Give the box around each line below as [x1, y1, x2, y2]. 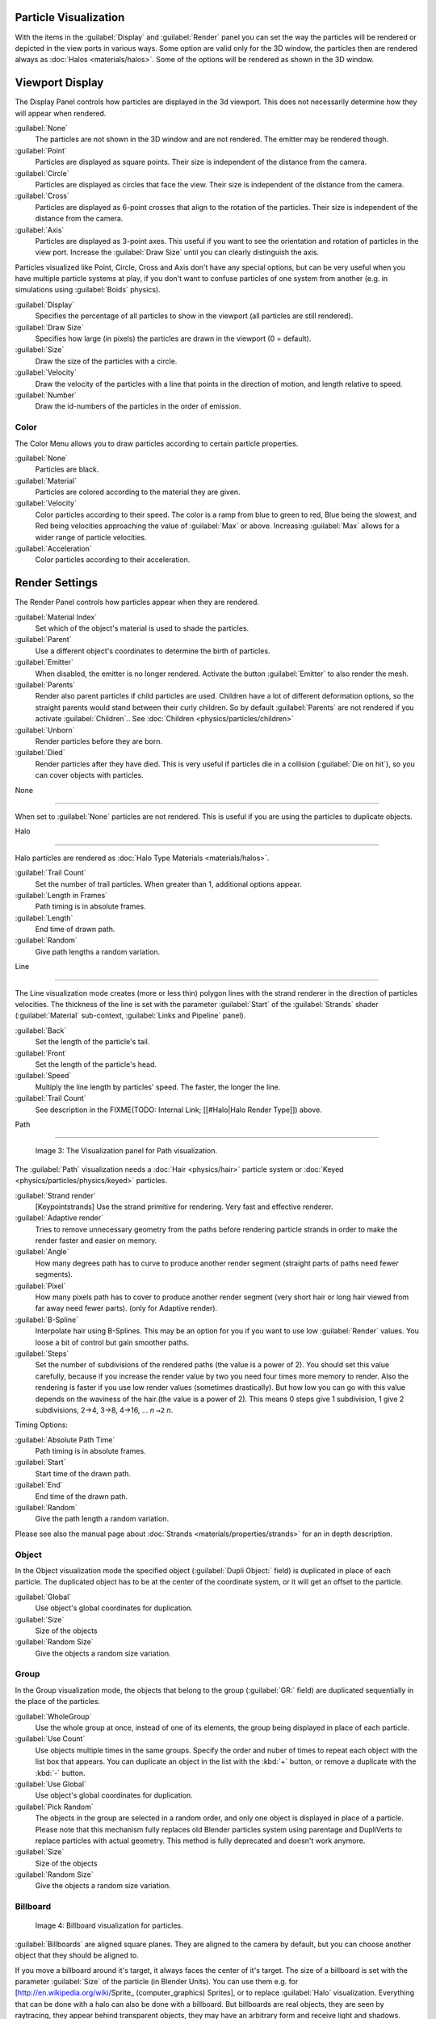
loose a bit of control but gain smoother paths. [35, 1337, 190, 1347]
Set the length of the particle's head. [35, 1059, 157, 1069]
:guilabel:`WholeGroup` [15, 1711, 92, 1721]
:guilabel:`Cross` [15, 191, 70, 201]
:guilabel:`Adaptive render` [15, 1213, 104, 1223]
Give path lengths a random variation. [35, 947, 161, 956]
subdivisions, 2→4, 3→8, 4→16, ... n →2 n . [35, 1405, 174, 1415]
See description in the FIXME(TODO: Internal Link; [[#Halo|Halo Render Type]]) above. [35, 1105, 322, 1114]
